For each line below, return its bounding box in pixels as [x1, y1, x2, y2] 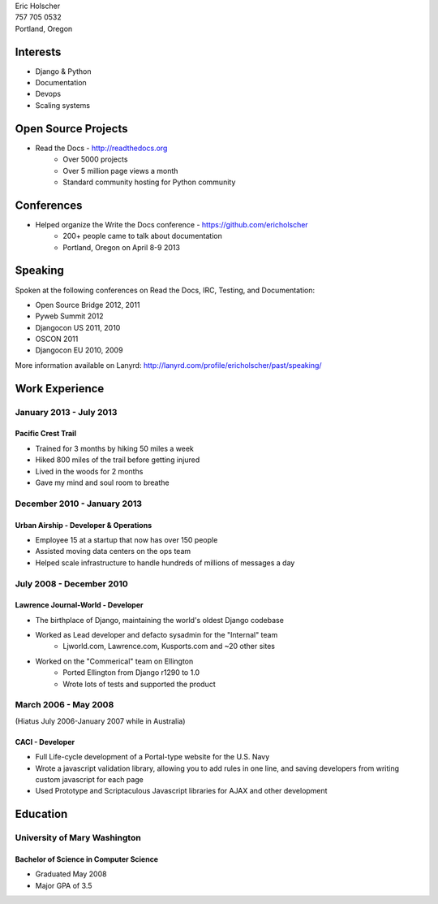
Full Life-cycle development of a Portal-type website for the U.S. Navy [35, 752, 270, 762]
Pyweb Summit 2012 [35, 311, 104, 321]
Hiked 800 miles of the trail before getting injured [35, 455, 200, 465]
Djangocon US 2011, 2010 [35, 322, 121, 332]
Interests [15, 45, 62, 58]
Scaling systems [35, 100, 91, 110]
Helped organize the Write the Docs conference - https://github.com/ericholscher [35, 219, 308, 229]
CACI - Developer [15, 737, 75, 746]
